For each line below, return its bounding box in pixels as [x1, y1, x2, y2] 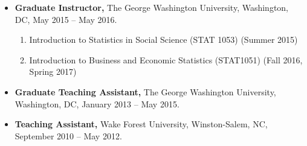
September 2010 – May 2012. [15, 129, 122, 142]
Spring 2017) [29, 65, 77, 78]
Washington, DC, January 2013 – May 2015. [15, 97, 179, 110]
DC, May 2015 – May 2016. [15, 13, 117, 25]
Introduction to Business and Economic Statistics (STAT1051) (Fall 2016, [29, 53, 303, 66]
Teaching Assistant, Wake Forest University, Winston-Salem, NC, [15, 118, 268, 130]
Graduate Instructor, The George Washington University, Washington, [15, 1, 289, 13]
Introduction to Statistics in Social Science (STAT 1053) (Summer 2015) [29, 33, 298, 46]
